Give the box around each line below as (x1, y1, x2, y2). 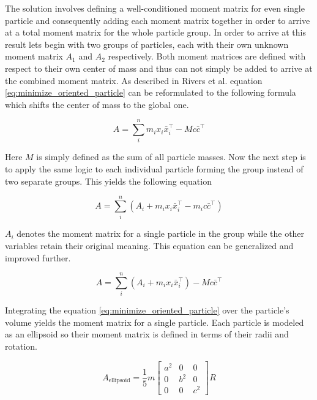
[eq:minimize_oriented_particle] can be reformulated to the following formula (5, 86, 296, 99)
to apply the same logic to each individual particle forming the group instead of (5, 163, 304, 175)
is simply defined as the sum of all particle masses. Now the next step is (36, 150, 306, 163)
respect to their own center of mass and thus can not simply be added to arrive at (5, 61, 313, 74)
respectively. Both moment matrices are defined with (108, 50, 306, 63)
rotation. (5, 340, 37, 353)
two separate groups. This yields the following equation (5, 174, 212, 187)
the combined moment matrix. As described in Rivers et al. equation (5, 74, 263, 87)
